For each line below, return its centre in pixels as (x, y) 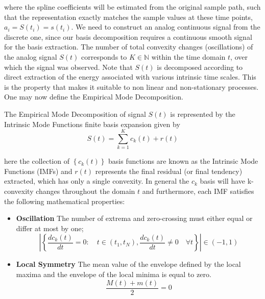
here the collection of (37, 161)
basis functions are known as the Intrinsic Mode (183, 161)
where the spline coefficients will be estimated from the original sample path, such (132, 7)
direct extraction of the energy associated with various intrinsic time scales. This (130, 77)
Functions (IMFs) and (38, 171)
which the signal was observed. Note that (68, 67)
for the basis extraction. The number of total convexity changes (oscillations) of (129, 47)
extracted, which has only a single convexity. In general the (97, 181)
